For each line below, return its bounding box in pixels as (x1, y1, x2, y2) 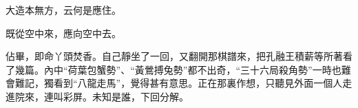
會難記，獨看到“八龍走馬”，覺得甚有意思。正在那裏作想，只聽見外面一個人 (6, 76, 343, 90)
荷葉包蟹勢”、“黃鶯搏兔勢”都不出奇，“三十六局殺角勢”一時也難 (67, 62, 351, 76)
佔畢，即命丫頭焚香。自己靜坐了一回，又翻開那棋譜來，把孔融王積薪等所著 (6, 49, 343, 63)
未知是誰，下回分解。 (92, 89, 189, 103)
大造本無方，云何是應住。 (6, 3, 121, 17)
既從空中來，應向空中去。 (6, 25, 121, 40)
